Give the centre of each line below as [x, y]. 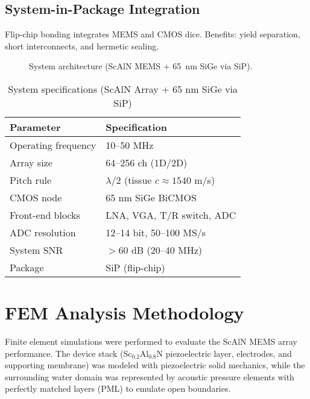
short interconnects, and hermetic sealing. [82, 46]
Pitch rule [31, 180]
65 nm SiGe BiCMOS [151, 197]
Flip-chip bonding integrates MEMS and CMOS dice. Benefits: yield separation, [153, 34]
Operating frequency [53, 145]
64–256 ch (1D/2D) [147, 162]
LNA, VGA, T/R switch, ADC [171, 215]
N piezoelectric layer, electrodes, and [224, 353]
